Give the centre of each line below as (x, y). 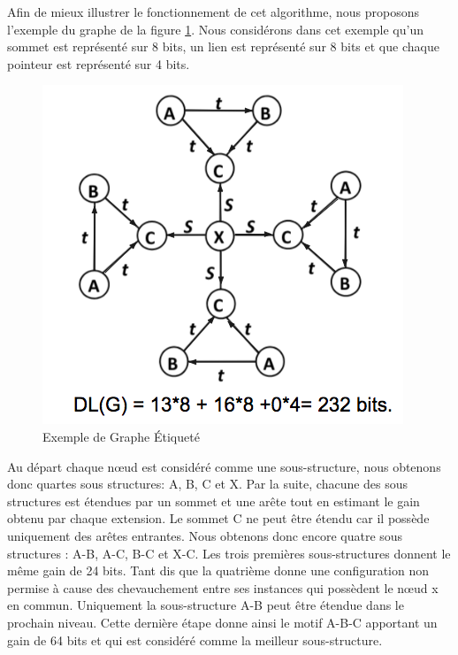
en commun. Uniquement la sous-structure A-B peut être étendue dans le (206, 605)
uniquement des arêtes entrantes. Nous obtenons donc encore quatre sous (205, 535)
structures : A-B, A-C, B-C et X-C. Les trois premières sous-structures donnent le (229, 553)
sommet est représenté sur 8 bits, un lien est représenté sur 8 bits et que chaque (223, 46)
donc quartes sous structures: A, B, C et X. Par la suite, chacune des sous (208, 484)
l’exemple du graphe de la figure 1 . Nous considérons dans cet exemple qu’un (215, 29)
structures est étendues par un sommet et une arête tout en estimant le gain (214, 501)
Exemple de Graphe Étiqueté (121, 436)
